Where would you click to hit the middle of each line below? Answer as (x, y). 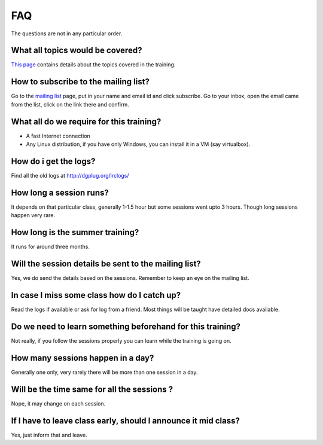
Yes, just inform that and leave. (49, 435)
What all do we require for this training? (86, 122)
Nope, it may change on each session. (58, 403)
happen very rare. (33, 215)
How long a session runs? (60, 192)
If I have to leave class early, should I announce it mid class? (126, 421)
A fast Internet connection (58, 136)
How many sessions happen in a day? (83, 358)
